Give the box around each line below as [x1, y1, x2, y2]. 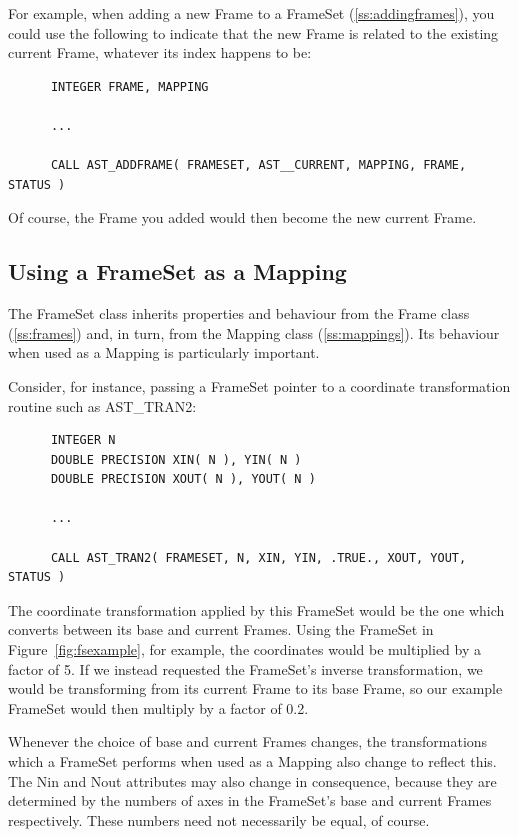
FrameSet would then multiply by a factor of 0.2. [8, 697, 309, 718]
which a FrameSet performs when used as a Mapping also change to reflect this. [8, 751, 497, 772]
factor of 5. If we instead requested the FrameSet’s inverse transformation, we [8, 658, 483, 679]
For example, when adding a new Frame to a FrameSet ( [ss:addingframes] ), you [8, 3, 495, 23]
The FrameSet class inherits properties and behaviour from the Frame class [8, 303, 470, 324]
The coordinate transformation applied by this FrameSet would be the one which [8, 599, 505, 620]
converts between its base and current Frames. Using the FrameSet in [8, 619, 434, 640]
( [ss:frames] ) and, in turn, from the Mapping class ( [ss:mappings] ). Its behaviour [8, 322, 500, 343]
